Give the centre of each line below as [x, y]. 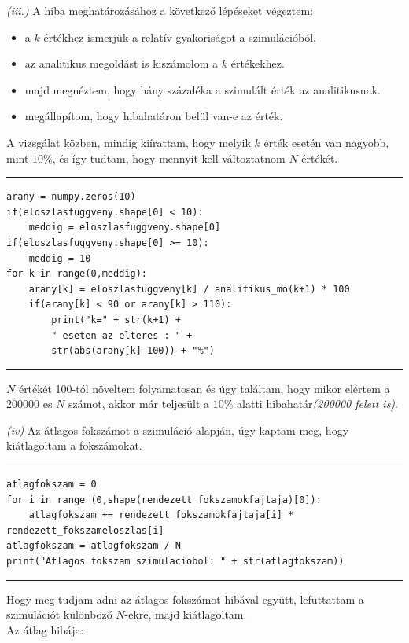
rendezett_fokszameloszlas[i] [85, 530]
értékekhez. [258, 63]
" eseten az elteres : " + [122, 335]
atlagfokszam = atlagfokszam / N [94, 546]
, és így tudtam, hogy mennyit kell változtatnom [169, 158]
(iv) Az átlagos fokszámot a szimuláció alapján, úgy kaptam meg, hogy [178, 430]
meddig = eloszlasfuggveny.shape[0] [125, 228]
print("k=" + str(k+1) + [116, 320]
